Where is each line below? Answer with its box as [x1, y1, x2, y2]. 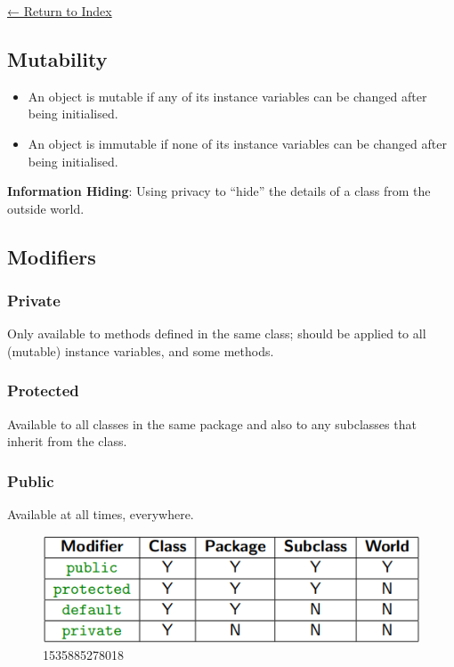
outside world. [7, 199, 85, 217]
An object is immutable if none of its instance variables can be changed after [28, 134, 447, 152]
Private [7, 289, 61, 312]
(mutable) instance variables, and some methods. [7, 341, 274, 360]
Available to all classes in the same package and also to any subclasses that [7, 414, 417, 433]
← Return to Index [7, 2, 112, 20]
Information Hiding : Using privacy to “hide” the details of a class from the [7, 182, 431, 200]
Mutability [7, 45, 108, 72]
